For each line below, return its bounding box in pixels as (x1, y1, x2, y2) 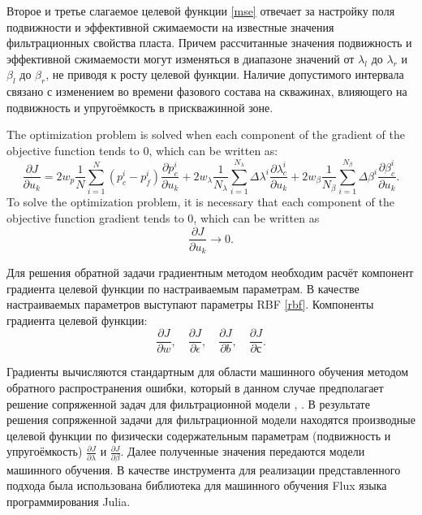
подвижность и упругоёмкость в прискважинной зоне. (6, 98, 273, 115)
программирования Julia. (6, 492, 131, 509)
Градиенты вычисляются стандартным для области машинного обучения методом (6, 363, 409, 380)
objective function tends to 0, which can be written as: (6, 141, 278, 158)
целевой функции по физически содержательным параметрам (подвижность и (6, 426, 391, 444)
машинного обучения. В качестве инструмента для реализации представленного (6, 461, 401, 478)
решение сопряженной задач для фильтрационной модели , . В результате (6, 395, 370, 412)
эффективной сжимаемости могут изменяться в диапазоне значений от (6, 50, 355, 67)
